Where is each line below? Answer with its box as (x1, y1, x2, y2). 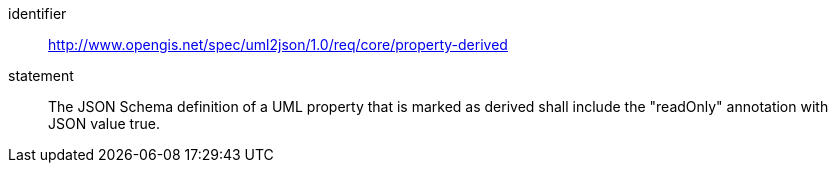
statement (8, 67, 74, 84)
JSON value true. (48, 115, 160, 132)
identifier (8, 5, 67, 22)
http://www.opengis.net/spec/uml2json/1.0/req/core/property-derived (48, 36, 508, 53)
